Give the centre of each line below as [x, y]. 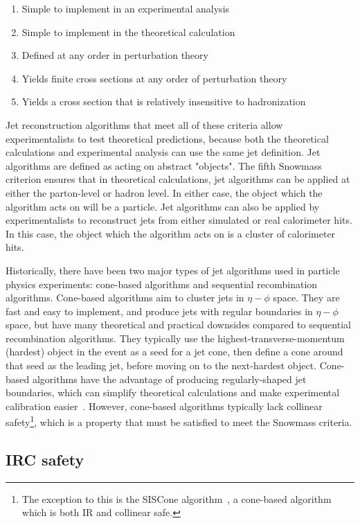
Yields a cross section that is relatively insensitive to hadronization [164, 101]
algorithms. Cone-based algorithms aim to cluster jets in [125, 298]
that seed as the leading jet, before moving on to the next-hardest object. [161, 365]
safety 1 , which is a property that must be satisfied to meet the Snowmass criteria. [179, 421]
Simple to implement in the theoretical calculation [128, 32]
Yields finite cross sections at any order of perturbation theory [154, 78]
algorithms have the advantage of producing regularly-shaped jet [169, 379]
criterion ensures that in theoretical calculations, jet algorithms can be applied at [178, 179]
